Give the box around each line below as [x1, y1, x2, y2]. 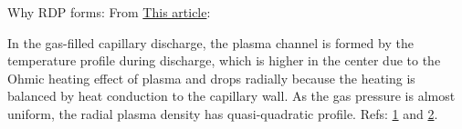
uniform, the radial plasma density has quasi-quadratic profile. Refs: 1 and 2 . [7, 104, 438, 123]
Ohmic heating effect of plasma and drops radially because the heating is [7, 68, 415, 87]
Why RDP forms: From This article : [7, 3, 211, 21]
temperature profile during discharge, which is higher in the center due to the [7, 51, 441, 70]
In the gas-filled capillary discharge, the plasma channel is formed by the [7, 33, 414, 52]
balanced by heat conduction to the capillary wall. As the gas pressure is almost [7, 86, 456, 105]
